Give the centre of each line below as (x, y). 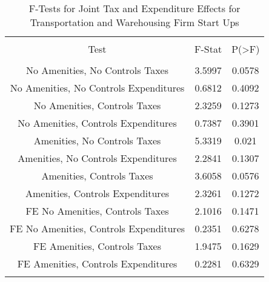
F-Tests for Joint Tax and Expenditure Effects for (134, 8)
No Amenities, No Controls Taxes (97, 70)
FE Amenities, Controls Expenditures (97, 264)
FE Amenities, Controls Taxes (97, 246)
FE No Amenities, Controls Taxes (97, 211)
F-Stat (208, 49)
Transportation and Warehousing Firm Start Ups (134, 22)
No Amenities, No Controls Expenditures (97, 88)
